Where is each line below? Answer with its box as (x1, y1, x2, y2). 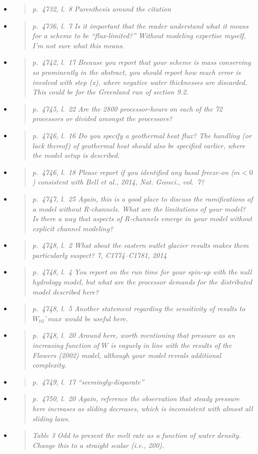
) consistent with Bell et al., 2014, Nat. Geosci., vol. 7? (32, 176, 205, 187)
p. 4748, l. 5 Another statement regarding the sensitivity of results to (32, 303, 245, 314)
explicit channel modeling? (32, 223, 113, 233)
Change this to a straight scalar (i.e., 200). (32, 439, 164, 450)
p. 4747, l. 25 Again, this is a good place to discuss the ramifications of (32, 193, 253, 204)
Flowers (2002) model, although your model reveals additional (32, 349, 221, 360)
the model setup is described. (32, 150, 120, 160)
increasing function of (32, 340, 99, 350)
